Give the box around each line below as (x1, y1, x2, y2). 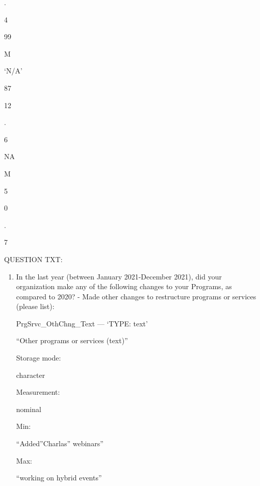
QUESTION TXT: (4, 253, 63, 264)
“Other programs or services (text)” (16, 335, 128, 346)
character (16, 369, 45, 380)
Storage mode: (16, 352, 61, 363)
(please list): (16, 301, 55, 312)
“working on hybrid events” (16, 472, 102, 483)
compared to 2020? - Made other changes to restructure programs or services (16, 291, 256, 301)
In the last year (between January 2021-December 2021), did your (16, 271, 222, 282)
